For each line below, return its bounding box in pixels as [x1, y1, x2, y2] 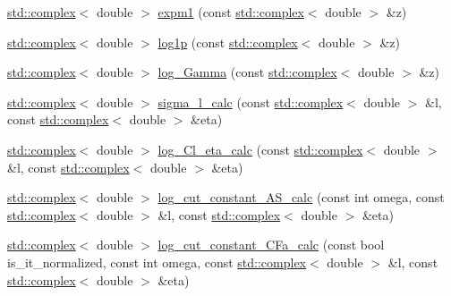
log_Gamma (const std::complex [157, 63, 337, 81]
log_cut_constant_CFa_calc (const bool [157, 235, 385, 254]
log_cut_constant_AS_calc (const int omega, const [157, 188, 445, 207]
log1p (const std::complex [157, 32, 298, 51]
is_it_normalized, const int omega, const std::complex [7, 252, 307, 271]
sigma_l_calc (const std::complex [157, 92, 344, 111]
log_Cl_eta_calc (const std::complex [157, 140, 363, 158]
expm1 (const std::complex [157, 3, 304, 21]
